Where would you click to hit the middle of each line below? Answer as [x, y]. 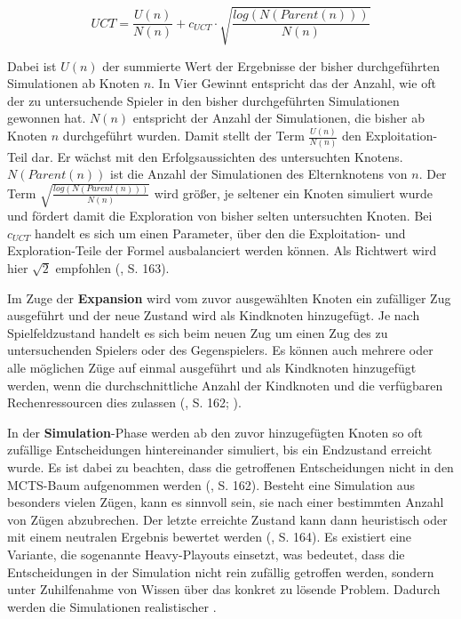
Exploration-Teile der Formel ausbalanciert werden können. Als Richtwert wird [222, 250]
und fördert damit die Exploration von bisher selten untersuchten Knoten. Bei [220, 216]
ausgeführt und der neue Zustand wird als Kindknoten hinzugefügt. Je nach [214, 315]
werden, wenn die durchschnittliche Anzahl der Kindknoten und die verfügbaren [225, 385]
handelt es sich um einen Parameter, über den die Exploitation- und [220, 233]
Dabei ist [32, 65]
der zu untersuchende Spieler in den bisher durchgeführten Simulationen [203, 100]
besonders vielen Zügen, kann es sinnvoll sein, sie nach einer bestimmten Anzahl [226, 502]
